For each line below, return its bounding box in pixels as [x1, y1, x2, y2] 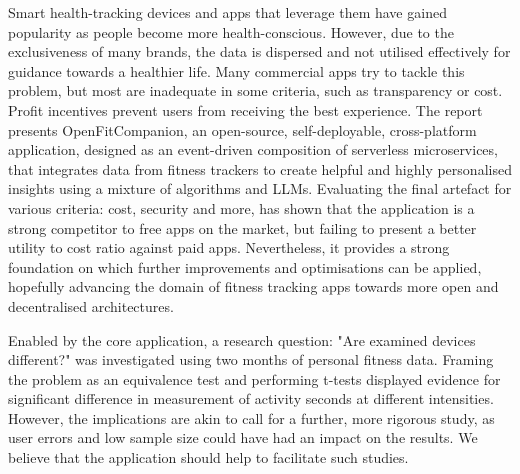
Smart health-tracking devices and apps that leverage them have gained [8, 2, 447, 22]
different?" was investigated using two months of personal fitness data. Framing [8, 349, 494, 370]
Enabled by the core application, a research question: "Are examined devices [8, 329, 476, 350]
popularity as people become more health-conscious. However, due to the [8, 21, 454, 42]
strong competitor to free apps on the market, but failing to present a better [8, 217, 477, 238]
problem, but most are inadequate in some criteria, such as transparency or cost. [8, 80, 503, 101]
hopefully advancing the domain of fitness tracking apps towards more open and [8, 276, 499, 297]
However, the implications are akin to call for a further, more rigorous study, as [8, 407, 495, 428]
